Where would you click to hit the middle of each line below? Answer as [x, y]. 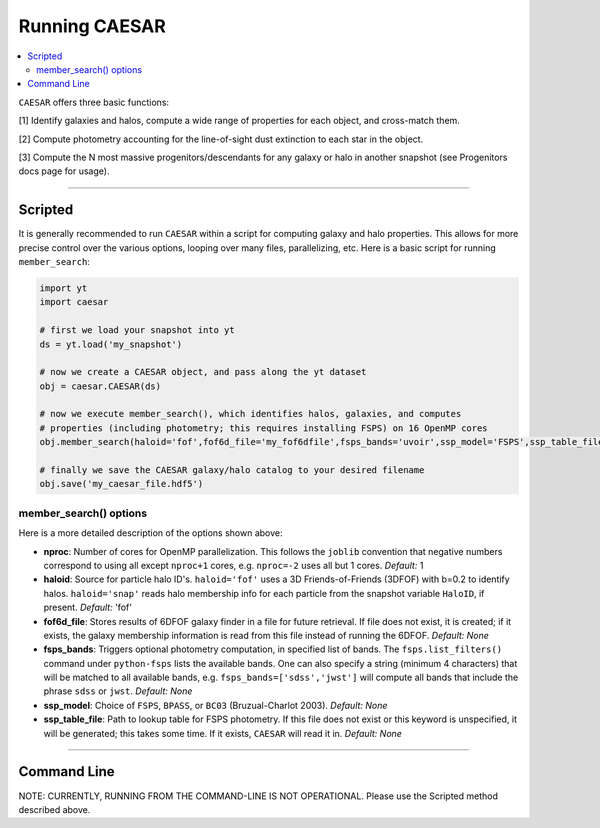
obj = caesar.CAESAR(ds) [100, 386]
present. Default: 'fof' [87, 607]
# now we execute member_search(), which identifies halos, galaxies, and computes [250, 414]
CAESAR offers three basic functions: [94, 102]
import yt [63, 288]
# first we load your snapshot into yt [137, 330]
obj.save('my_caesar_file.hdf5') [121, 484]
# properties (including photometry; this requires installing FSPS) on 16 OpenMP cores [264, 428]
